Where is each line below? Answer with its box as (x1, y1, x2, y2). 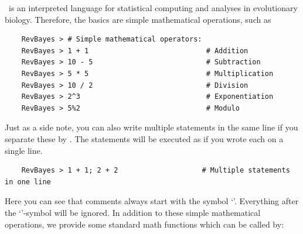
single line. (5, 144, 43, 156)
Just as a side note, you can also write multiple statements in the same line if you (5, 121, 298, 133)
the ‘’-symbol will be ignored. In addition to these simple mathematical (5, 206, 261, 218)
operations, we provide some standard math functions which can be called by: (5, 218, 284, 230)
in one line (5, 177, 51, 186)
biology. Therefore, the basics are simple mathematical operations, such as (5, 13, 271, 25)
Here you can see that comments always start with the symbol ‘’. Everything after (5, 195, 299, 207)
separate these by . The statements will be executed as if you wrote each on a (5, 132, 284, 144)
